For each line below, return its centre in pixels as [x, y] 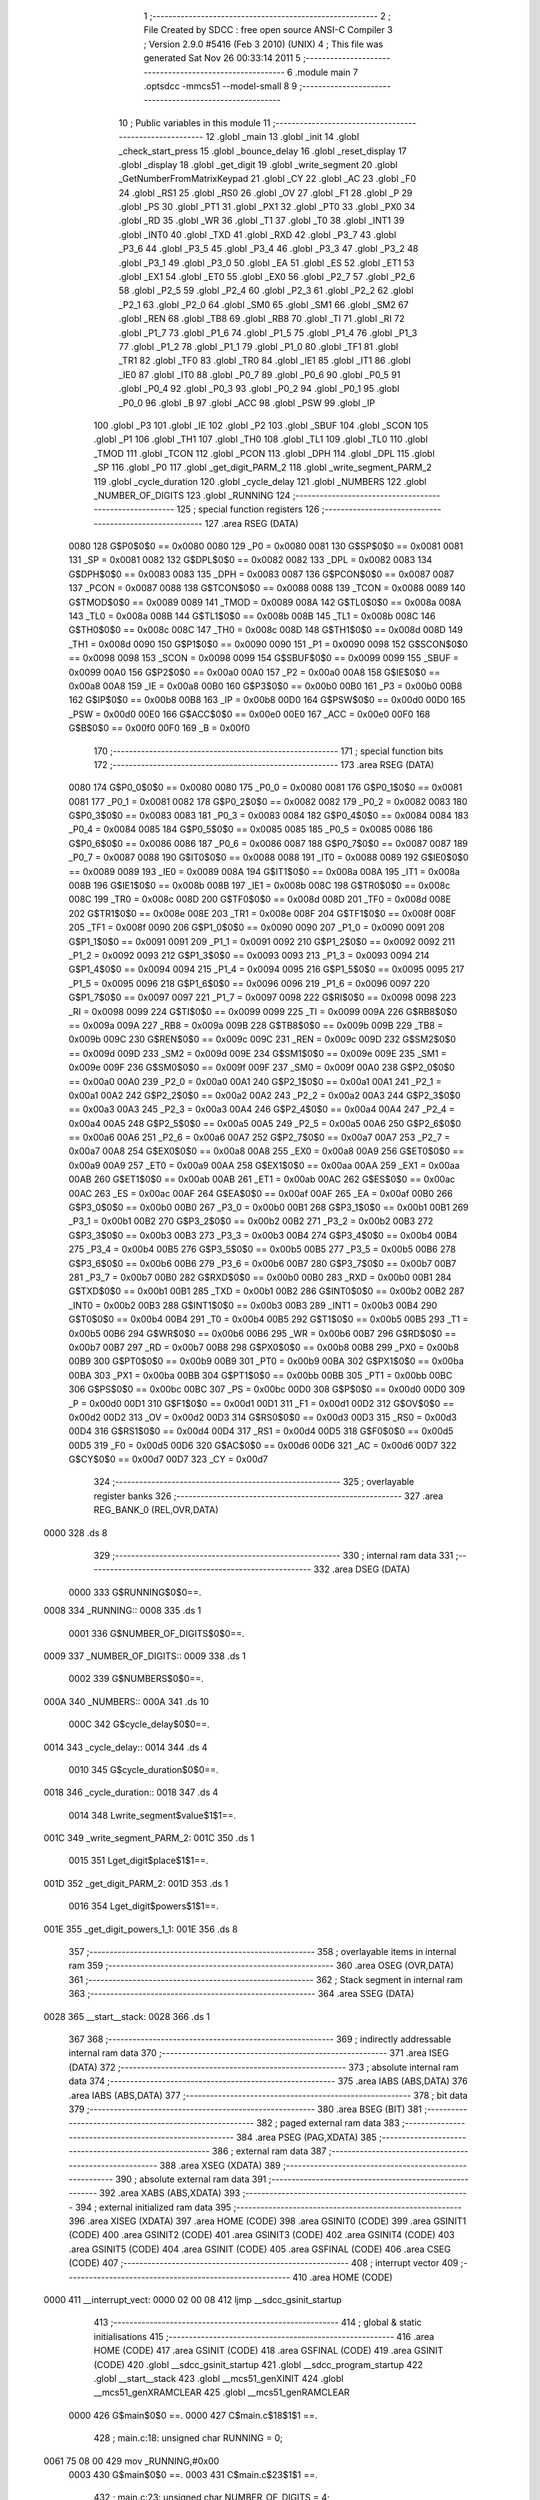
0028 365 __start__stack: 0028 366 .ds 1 [126, 2016]
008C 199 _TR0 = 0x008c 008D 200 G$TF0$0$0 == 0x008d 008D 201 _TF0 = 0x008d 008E [260, 899]
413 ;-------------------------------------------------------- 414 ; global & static [257, 2322]
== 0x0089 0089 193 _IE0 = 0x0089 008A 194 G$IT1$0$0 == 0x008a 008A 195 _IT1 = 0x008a [264, 871]
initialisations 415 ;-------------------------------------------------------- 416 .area [264, 2336]
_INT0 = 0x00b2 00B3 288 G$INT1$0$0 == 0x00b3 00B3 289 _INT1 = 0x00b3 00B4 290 [253, 1305]
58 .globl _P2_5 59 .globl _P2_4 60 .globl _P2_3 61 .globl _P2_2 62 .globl [266, 291]
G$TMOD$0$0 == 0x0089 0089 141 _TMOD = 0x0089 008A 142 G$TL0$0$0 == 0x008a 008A [265, 602]
